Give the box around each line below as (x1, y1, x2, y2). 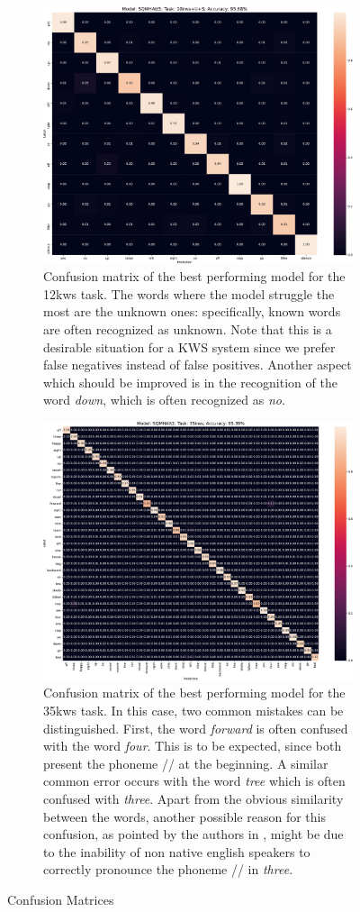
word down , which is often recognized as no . (43, 390, 285, 409)
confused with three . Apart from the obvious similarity (43, 789, 344, 807)
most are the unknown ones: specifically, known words (43, 302, 341, 321)
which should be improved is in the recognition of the (43, 372, 337, 391)
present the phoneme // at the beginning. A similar (43, 753, 328, 772)
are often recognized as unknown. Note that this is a (43, 319, 332, 338)
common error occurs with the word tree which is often (43, 771, 346, 790)
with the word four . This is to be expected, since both (43, 736, 342, 755)
